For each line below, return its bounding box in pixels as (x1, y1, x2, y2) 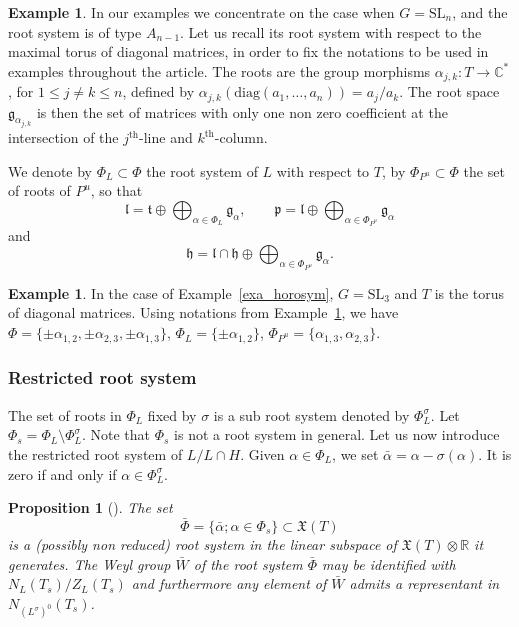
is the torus (434, 282, 505, 303)
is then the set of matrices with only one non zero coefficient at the (36, 101, 448, 122)
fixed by (147, 404, 197, 425)
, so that (90, 180, 143, 201)
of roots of (8, 180, 71, 201)
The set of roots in (8, 404, 122, 425)
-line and (139, 127, 193, 148)
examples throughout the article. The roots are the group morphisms (8, 60, 431, 81)
